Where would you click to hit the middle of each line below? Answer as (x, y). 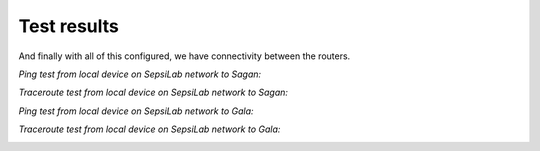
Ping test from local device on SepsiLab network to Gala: (136, 111)
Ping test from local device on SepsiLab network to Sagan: (140, 74)
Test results (68, 26)
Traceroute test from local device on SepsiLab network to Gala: (149, 129)
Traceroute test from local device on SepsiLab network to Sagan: (153, 92)
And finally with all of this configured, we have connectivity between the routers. (184, 56)
